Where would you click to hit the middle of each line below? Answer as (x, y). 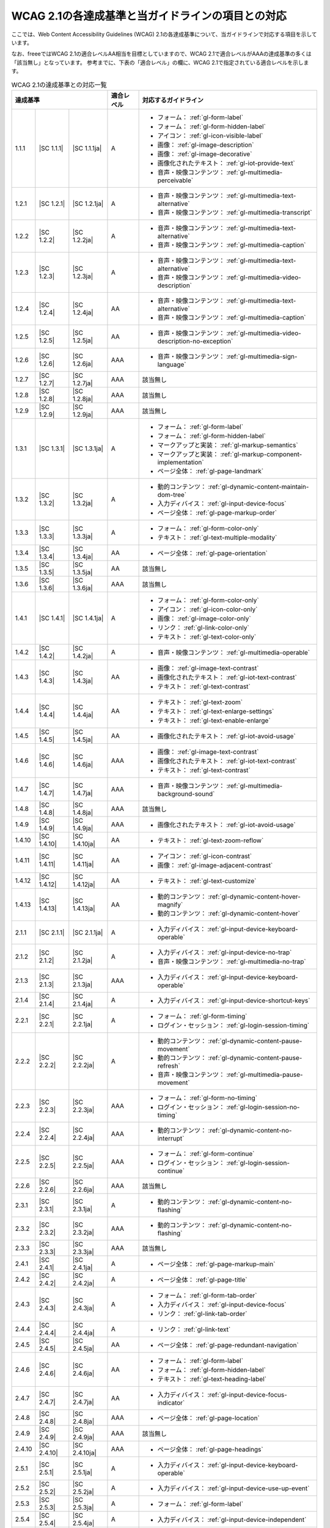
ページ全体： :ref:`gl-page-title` (202, 1279)
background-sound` (186, 793)
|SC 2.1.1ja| (88, 932)
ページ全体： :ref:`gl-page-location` (208, 1418)
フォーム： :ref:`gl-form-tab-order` (207, 1295)
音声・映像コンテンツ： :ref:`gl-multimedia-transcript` (235, 212)
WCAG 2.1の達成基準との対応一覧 (59, 84)
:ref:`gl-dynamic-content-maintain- (258, 487)
